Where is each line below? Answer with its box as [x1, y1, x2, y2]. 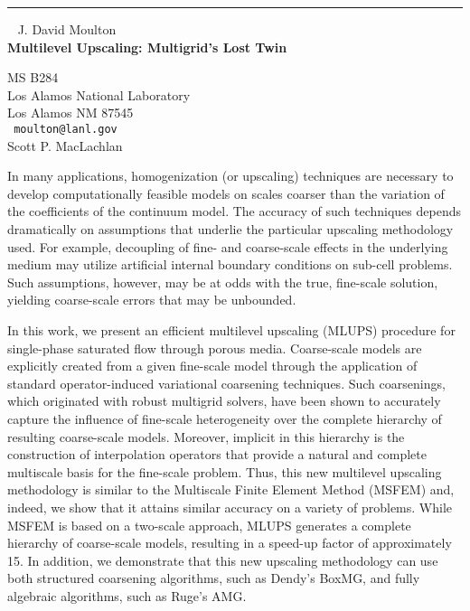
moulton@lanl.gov [14, 122, 117, 136]
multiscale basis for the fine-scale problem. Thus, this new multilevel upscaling [7, 462, 442, 481]
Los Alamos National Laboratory [7, 85, 191, 104]
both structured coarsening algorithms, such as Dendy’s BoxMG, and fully [7, 569, 420, 587]
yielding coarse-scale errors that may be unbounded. [7, 290, 296, 309]
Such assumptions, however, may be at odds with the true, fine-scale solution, [7, 272, 438, 291]
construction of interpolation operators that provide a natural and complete [7, 445, 428, 464]
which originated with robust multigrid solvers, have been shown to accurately [7, 391, 441, 410]
